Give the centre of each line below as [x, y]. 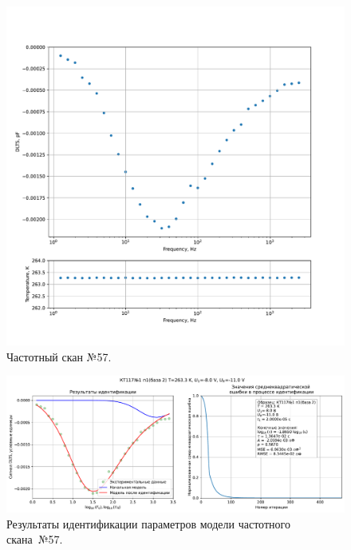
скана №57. [35, 539]
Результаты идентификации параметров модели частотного [148, 523]
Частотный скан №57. [59, 356]
